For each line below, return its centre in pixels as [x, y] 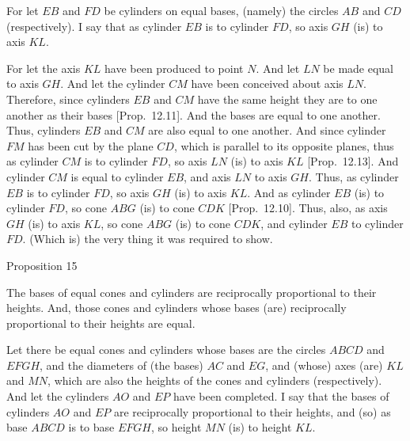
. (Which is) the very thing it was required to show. [148, 239]
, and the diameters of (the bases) [121, 365]
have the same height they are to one [287, 99]
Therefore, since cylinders [68, 99]
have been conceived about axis [267, 84]
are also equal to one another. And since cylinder [267, 130]
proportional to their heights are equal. [101, 323]
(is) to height [260, 427]
